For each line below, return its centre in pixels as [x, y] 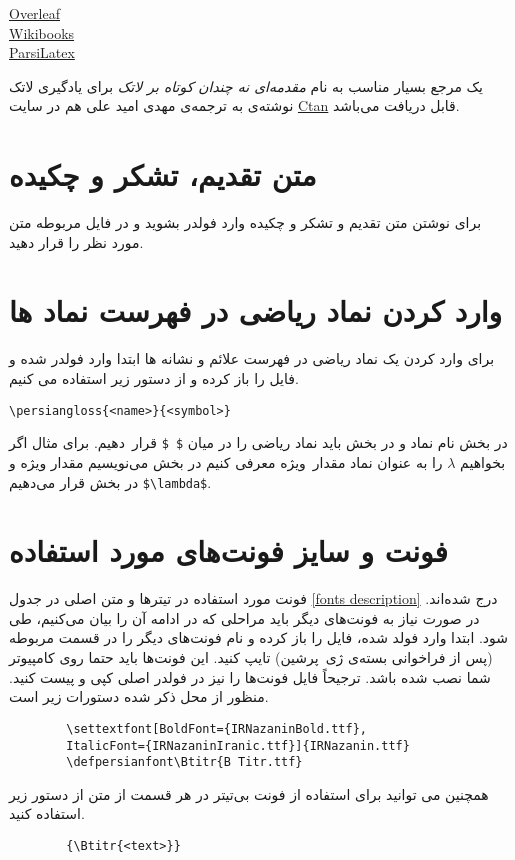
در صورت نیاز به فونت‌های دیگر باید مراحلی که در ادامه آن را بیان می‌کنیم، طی [244, 617]
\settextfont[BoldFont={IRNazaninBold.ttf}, [216, 728]
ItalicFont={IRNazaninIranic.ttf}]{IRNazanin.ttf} [238, 745]
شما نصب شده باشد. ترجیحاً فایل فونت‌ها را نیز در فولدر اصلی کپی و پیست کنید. [250, 676]
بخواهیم [483, 461]
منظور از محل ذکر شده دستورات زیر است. [139, 696]
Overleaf [34, 13]
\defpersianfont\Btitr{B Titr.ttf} [184, 762]
